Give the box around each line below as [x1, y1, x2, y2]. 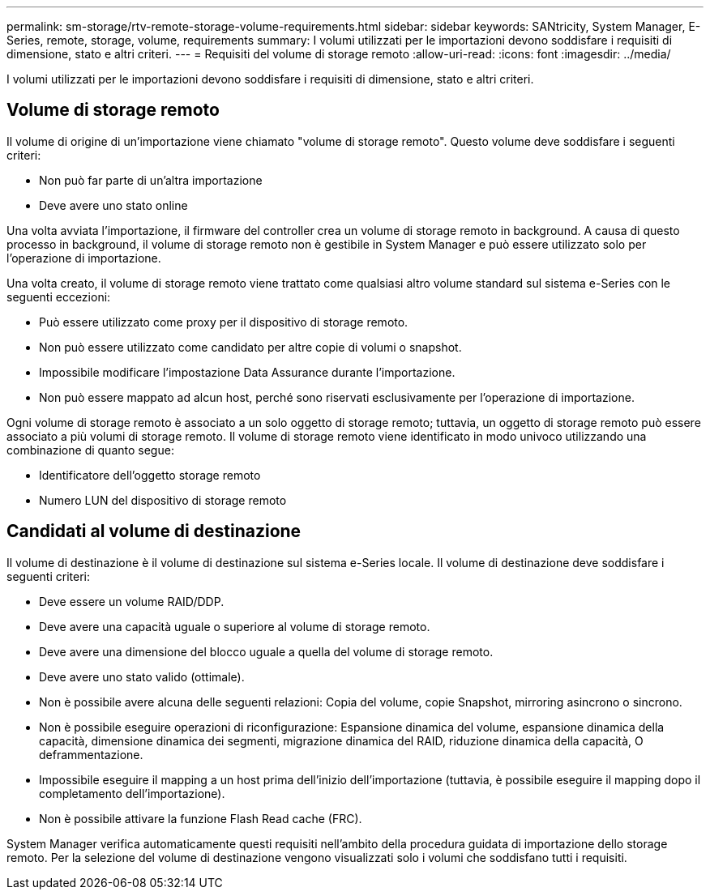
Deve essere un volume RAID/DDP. [39, 594, 225, 608]
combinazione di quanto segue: [6, 442, 174, 457]
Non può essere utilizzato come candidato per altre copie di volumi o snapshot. [39, 339, 462, 354]
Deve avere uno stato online [39, 198, 188, 212]
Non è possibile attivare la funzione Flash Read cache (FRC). [39, 811, 362, 826]
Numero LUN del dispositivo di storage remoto [39, 493, 287, 507]
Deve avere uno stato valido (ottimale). [39, 669, 245, 684]
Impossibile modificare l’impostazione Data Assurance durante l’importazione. [39, 365, 456, 379]
